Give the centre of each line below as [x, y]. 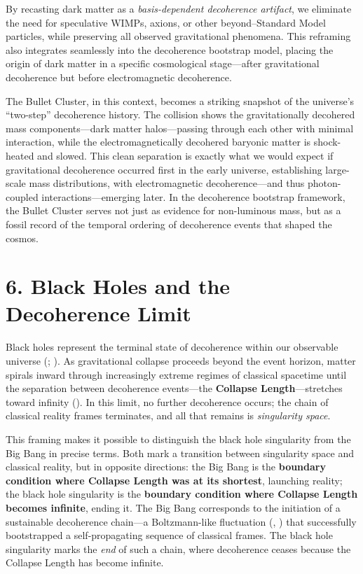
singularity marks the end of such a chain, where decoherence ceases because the [178, 548]
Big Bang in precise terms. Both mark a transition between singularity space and [180, 453]
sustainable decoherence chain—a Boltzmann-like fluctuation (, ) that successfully [181, 521]
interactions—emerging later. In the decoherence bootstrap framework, [193, 196]
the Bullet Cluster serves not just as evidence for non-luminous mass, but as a [173, 210]
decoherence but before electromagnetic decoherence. [119, 77]
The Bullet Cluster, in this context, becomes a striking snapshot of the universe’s [180, 100]
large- [337, 169]
